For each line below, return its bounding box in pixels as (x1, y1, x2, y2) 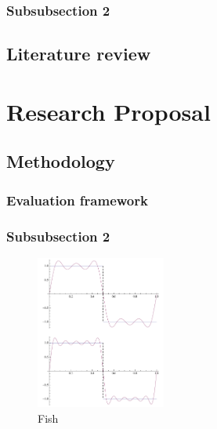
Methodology (6, 149, 115, 173)
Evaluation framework (6, 190, 148, 209)
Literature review (6, 42, 151, 66)
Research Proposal (6, 95, 211, 127)
